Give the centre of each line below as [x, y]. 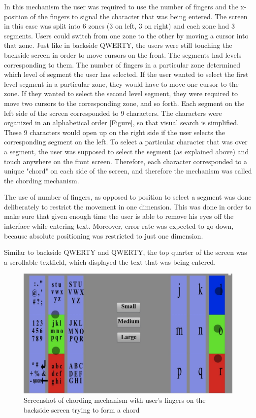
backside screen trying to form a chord [82, 409]
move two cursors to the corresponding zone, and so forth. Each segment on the [124, 103]
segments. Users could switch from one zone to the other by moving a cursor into [126, 35]
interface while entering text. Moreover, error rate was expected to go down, [119, 226]
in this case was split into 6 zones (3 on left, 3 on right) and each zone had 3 [119, 26]
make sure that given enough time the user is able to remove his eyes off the [119, 216]
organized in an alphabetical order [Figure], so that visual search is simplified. [121, 122]
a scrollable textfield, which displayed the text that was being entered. [110, 261]
